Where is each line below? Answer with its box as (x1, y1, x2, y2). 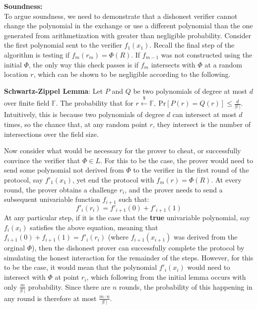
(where (108, 232, 129, 242)
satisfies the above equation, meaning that (30, 222, 158, 232)
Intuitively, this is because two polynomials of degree (4, 109, 165, 120)
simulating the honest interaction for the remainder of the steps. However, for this (4, 252, 254, 262)
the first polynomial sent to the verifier (4, 40, 122, 50)
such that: (119, 194, 149, 204)
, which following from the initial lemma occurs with (86, 272, 246, 282)
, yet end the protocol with (72, 175, 154, 185)
